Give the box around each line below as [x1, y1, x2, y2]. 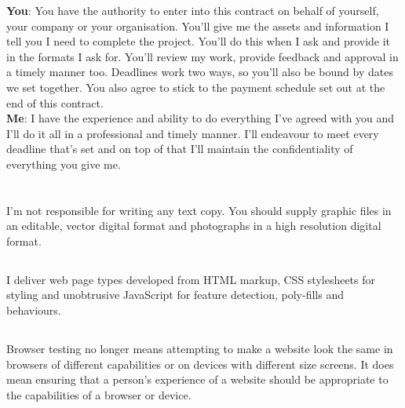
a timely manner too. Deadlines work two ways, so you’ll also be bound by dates [6, 64, 393, 80]
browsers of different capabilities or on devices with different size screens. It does [6, 355, 394, 372]
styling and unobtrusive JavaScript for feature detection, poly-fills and [6, 286, 344, 303]
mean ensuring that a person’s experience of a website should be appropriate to [6, 371, 389, 388]
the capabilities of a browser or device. [6, 386, 192, 403]
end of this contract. [6, 94, 104, 111]
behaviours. [6, 302, 61, 319]
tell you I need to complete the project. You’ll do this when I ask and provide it [6, 33, 391, 49]
